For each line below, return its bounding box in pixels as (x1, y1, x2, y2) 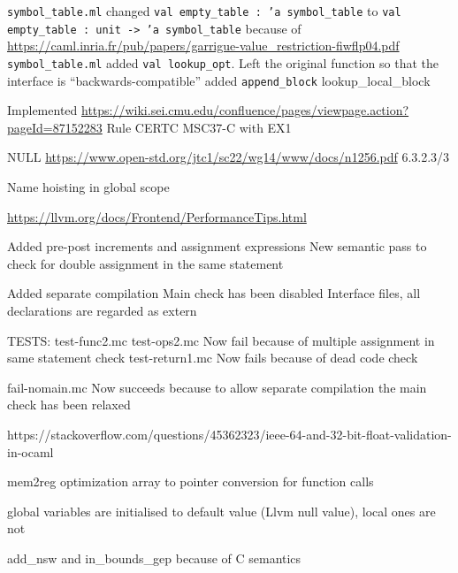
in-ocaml (7, 442, 54, 461)
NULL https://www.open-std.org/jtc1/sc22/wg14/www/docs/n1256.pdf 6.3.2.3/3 (7, 148, 450, 166)
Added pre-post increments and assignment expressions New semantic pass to (7, 237, 427, 256)
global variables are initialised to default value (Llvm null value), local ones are (7, 501, 436, 520)
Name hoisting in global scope (7, 178, 170, 195)
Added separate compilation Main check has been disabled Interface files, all (7, 284, 421, 302)
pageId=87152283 (7, 118, 103, 136)
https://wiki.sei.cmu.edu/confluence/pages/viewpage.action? (81, 101, 409, 119)
